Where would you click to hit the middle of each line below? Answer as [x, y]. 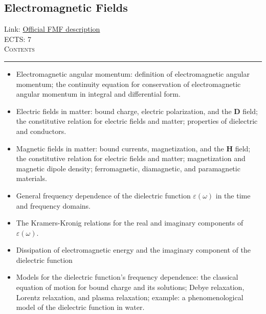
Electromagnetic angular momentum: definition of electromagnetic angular [133, 73]
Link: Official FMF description [52, 29]
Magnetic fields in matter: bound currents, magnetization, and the [120, 148]
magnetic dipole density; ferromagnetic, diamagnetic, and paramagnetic [128, 168]
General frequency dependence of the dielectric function [103, 195]
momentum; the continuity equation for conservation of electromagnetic [128, 84]
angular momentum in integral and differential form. [98, 94]
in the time [233, 195]
